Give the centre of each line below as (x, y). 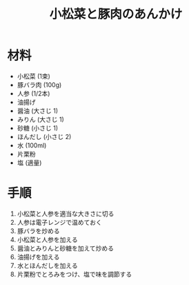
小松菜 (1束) (33, 76)
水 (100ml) (32, 145)
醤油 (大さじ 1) (38, 111)
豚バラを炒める (38, 231)
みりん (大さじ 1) (40, 119)
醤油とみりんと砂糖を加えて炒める (66, 248)
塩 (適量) (29, 163)
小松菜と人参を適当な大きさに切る (66, 213)
